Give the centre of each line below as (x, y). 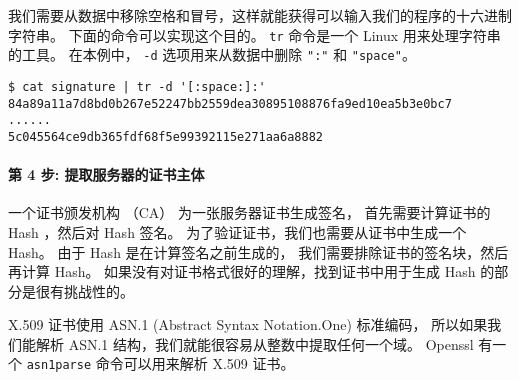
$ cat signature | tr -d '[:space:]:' (137, 86)
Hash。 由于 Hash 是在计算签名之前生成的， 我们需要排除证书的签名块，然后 (258, 251)
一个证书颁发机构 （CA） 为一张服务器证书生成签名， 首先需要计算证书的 (249, 212)
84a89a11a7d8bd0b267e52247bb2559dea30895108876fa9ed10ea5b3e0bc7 (230, 103)
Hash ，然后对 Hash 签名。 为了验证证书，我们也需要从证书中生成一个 (237, 231)
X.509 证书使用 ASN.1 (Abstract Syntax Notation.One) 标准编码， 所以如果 (248, 324)
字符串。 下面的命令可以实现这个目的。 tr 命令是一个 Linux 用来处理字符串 (254, 34)
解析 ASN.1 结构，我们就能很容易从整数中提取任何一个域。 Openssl (254, 343)
